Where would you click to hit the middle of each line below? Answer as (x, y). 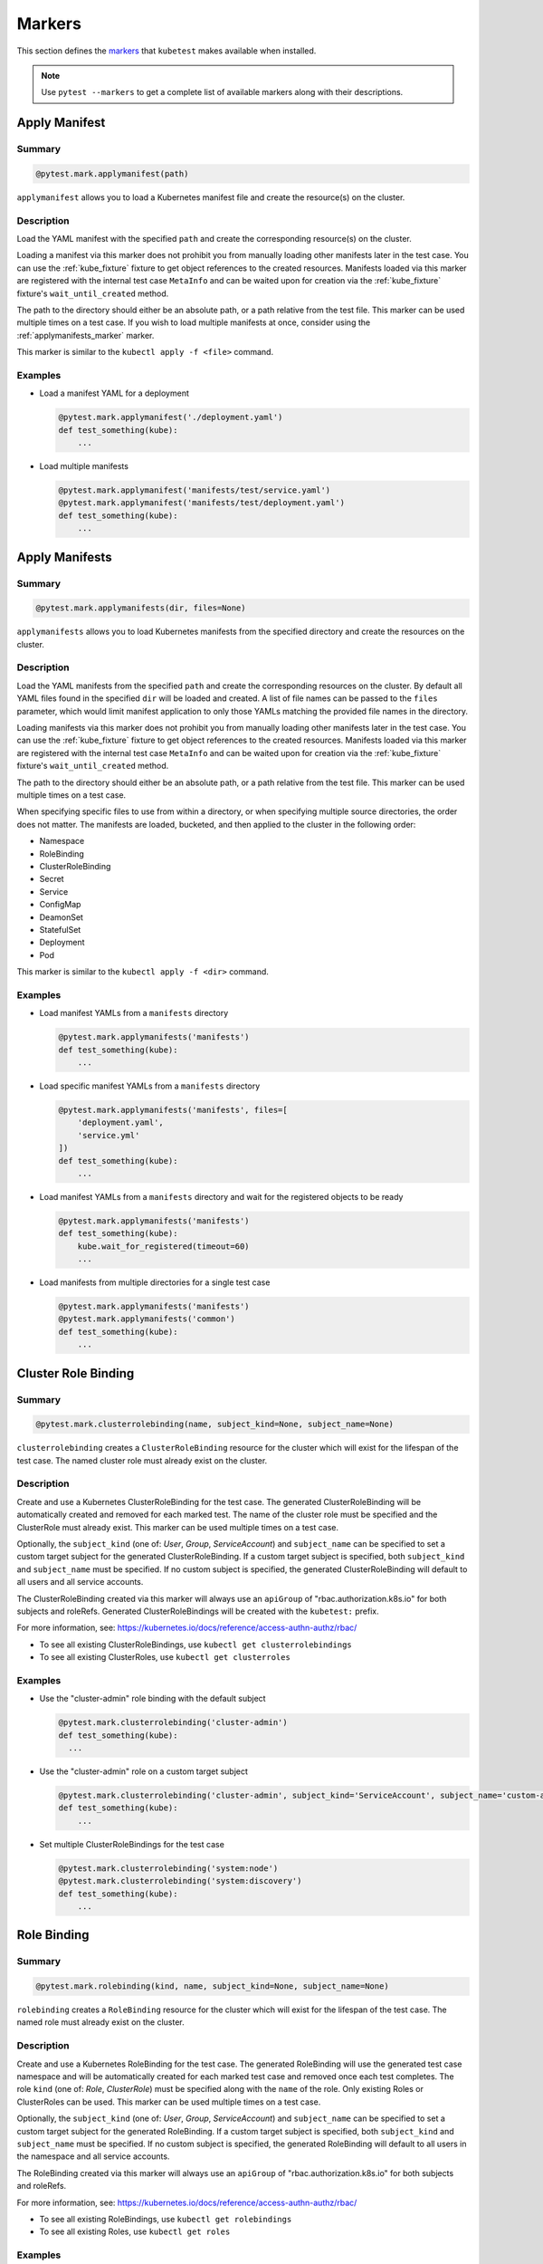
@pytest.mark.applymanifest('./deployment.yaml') (171, 417)
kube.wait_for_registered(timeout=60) (163, 1246)
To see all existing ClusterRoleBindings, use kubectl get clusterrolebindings (195, 1645)
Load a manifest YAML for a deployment (114, 393)
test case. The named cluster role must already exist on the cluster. (142, 1460)
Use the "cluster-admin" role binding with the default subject (152, 1699)
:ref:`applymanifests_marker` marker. (86, 335)
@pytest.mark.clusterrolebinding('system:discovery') (180, 1881)
